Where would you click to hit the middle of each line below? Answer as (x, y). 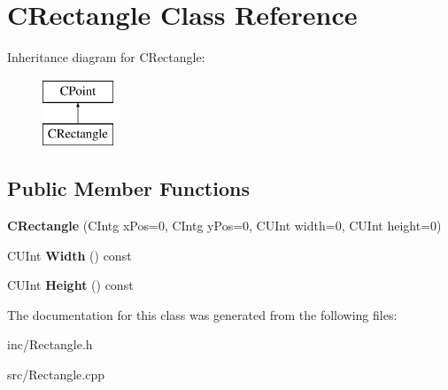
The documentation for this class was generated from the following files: (202, 314)
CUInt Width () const (70, 255)
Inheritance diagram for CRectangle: (106, 57)
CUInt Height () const (70, 285)
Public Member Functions (128, 188)
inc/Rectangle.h (50, 344)
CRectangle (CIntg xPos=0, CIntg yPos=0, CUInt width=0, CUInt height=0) (224, 226)
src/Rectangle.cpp (56, 374)
